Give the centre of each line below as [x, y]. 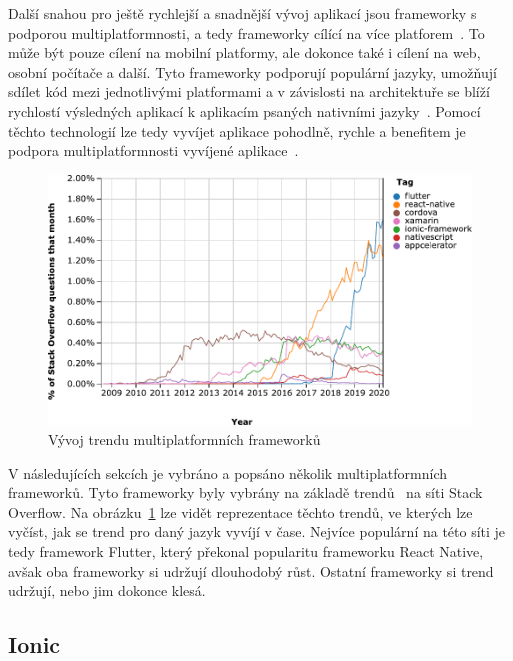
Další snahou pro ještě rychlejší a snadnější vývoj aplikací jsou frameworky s [242, 13]
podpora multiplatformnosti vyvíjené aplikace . [153, 150]
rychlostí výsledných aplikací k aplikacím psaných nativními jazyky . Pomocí [244, 110]
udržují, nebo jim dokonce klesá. [107, 590]
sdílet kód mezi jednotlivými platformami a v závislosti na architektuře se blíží [249, 91]
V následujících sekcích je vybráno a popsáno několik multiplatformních [228, 472]
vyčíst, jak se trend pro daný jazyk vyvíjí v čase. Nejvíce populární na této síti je [257, 531]
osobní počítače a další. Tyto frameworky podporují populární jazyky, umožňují [252, 71]
